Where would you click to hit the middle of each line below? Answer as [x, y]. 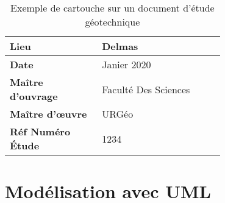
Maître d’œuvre [48, 114]
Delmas [120, 46]
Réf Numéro [40, 131]
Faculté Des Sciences [146, 89]
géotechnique [112, 22]
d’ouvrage [34, 96]
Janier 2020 [127, 64]
